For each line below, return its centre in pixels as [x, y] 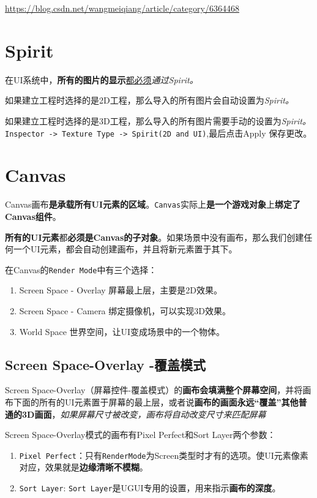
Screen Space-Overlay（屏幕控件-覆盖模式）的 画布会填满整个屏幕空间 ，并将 [154, 390]
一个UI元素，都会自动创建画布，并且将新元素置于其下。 [125, 249]
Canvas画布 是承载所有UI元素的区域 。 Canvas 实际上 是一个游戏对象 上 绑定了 [153, 204]
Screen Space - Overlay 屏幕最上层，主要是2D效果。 [121, 290]
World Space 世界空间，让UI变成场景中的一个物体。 [122, 331]
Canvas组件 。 [33, 216]
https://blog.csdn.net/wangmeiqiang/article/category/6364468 [122, 8]
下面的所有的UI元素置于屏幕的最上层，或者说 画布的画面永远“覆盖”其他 [156, 402]
